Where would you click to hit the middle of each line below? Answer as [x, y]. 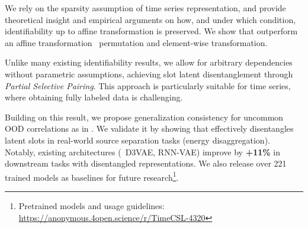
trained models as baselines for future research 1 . [92, 176]
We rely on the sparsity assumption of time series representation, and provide [145, 8]
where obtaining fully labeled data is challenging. [94, 97]
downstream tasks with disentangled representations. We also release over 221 [146, 163]
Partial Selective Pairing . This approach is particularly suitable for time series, [148, 85]
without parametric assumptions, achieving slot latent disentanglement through [149, 74]
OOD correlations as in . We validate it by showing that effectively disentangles [149, 128]
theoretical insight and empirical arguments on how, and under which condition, [150, 19]
